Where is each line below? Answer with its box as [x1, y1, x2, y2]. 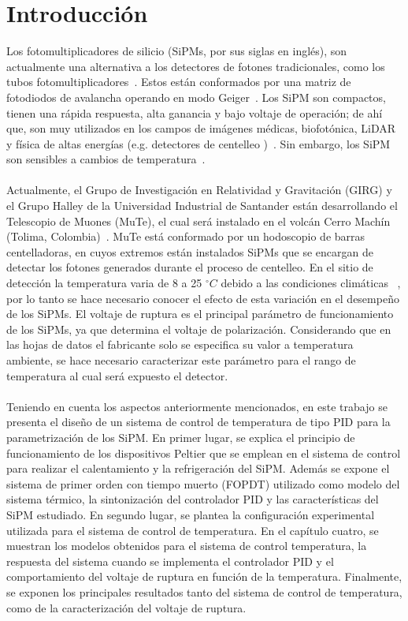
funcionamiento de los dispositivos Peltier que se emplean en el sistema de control [6, 444, 401, 461]
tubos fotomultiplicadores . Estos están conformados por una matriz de [6, 73, 351, 90]
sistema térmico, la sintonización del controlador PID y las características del [6, 491, 379, 507]
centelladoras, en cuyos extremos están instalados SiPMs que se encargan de [6, 243, 373, 260]
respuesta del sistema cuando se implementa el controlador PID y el [6, 552, 334, 569]
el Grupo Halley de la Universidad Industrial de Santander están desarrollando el [6, 197, 398, 214]
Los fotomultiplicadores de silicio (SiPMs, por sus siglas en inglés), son [6, 43, 347, 59]
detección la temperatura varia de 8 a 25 [6, 275, 202, 291]
